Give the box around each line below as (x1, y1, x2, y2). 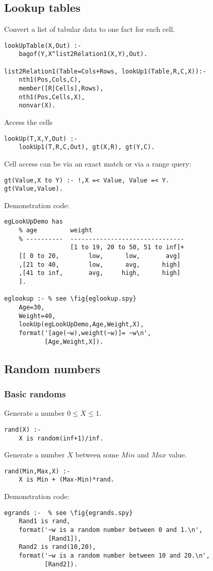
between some (75, 449, 119, 460)
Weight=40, (18, 312, 56, 320)
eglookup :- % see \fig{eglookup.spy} (4, 295, 137, 303)
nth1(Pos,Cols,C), (18, 76, 82, 84)
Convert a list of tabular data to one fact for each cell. (4, 24, 175, 34)
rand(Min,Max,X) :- (4, 467, 70, 475)
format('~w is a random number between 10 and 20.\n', (18, 551, 210, 559)
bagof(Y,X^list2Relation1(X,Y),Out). (18, 50, 148, 58)
